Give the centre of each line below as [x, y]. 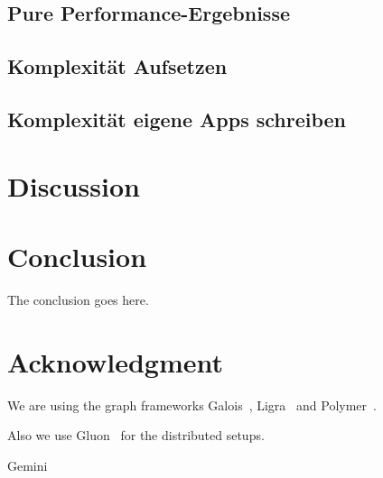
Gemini [28, 465]
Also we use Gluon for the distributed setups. [136, 435]
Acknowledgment [115, 361]
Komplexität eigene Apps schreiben [177, 119]
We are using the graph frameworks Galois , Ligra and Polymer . [192, 404]
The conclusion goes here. [78, 299]
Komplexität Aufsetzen [117, 66]
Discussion [74, 185]
